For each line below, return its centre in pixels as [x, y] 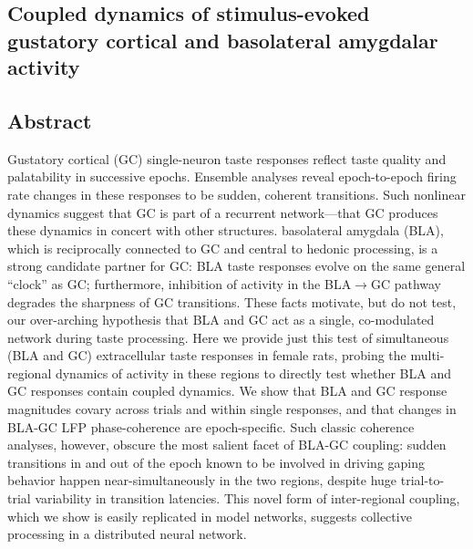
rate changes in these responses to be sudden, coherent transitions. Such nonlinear [236, 194]
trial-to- [422, 480]
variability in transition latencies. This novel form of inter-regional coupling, [247, 498]
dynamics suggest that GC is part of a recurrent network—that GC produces [223, 212]
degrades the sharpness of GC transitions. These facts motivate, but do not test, [232, 301]
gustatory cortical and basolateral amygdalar [223, 40]
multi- [427, 355]
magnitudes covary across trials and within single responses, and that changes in [232, 409]
